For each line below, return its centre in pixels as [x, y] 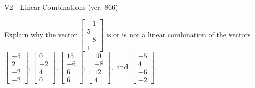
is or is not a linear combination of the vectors [178, 34]
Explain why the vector [41, 34]
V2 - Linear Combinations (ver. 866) [61, 7]
